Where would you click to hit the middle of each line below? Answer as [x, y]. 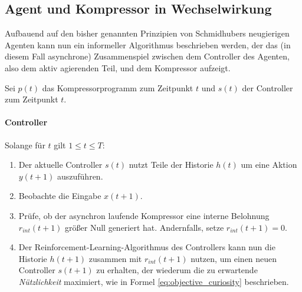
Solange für [25, 145]
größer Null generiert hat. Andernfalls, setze [145, 227]
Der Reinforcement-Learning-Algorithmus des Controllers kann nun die [147, 247]
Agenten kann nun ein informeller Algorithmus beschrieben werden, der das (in [148, 44]
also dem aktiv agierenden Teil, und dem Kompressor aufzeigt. [118, 67]
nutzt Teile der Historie [171, 165]
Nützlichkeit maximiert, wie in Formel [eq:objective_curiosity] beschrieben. [154, 281]
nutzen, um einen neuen [234, 258]
